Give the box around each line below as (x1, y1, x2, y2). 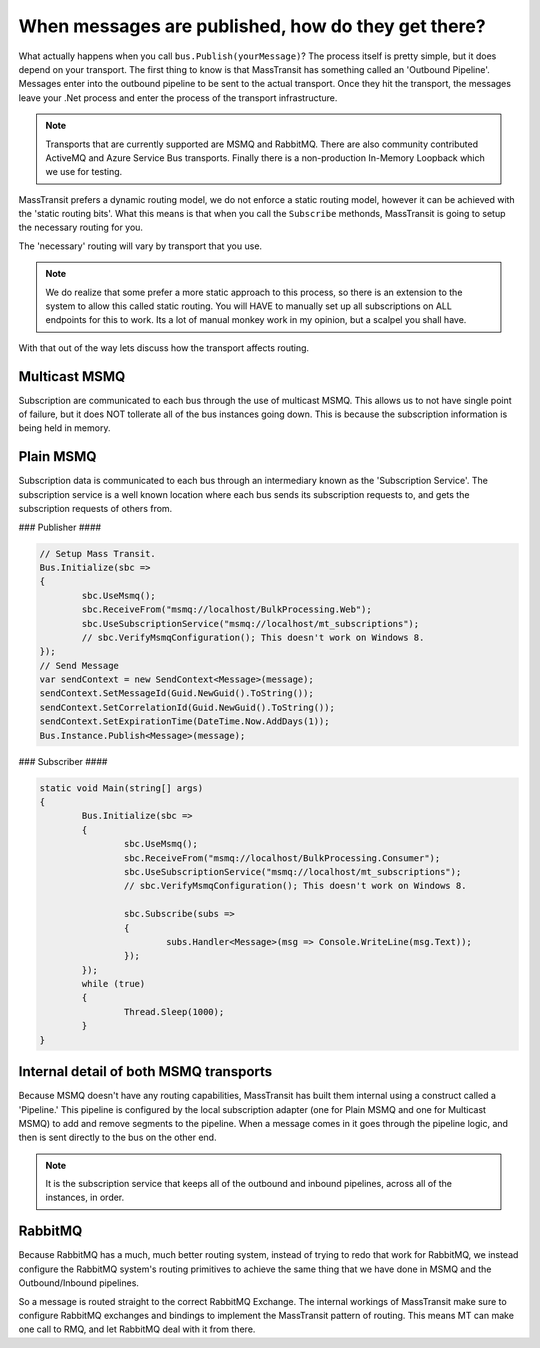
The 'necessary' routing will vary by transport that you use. (18, 240, 263, 252)
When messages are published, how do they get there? (18, 15, 486, 37)
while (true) (81, 978, 146, 990)
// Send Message (39, 660, 120, 671)
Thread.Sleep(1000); (123, 1006, 225, 1017)
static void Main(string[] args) (39, 782, 204, 794)
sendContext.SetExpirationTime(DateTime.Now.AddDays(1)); (39, 716, 330, 727)
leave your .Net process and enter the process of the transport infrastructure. (18, 91, 338, 104)
